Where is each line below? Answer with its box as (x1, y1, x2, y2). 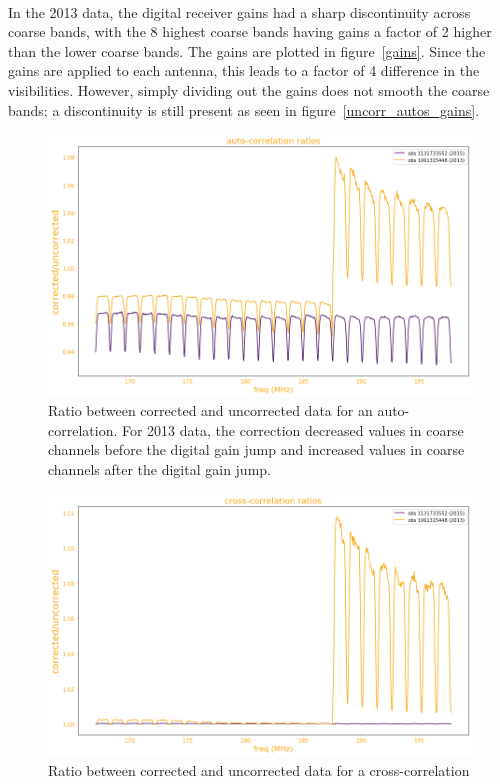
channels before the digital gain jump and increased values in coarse (48, 439, 465, 460)
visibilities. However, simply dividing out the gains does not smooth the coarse (8, 79, 490, 100)
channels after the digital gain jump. (48, 458, 271, 479)
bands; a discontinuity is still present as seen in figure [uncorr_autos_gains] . (8, 99, 480, 120)
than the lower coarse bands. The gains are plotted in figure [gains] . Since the (8, 40, 486, 61)
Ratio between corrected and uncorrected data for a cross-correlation (48, 759, 470, 780)
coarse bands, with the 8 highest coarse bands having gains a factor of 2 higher (8, 21, 492, 42)
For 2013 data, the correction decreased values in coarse (121, 419, 464, 440)
